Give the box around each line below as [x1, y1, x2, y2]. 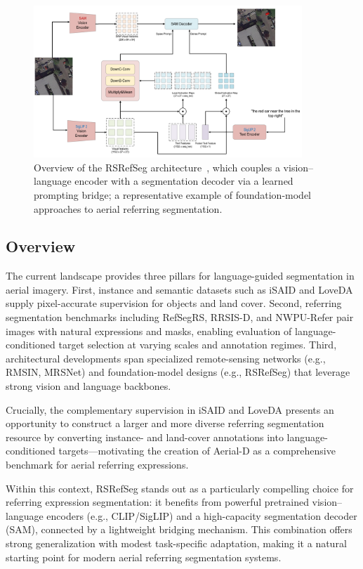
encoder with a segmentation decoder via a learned [74, 174, 293, 188]
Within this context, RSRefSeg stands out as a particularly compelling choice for [6, 480, 354, 495]
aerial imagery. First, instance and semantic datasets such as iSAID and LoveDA [6, 282, 353, 296]
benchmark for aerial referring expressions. [6, 457, 189, 472]
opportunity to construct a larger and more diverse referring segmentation [6, 416, 324, 431]
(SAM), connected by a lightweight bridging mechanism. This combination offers [6, 522, 352, 537]
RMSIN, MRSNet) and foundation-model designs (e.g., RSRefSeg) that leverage [6, 365, 350, 379]
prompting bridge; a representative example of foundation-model [34, 187, 311, 202]
